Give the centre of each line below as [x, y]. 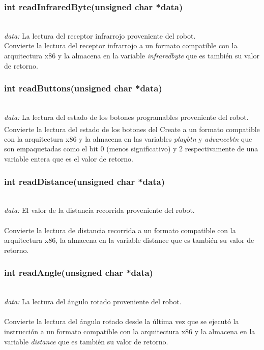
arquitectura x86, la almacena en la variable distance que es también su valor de [129, 240]
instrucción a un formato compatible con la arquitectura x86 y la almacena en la [130, 331]
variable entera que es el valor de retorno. [69, 159]
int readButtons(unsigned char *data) [83, 88]
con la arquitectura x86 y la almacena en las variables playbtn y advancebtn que [128, 138]
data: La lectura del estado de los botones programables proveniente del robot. [126, 117]
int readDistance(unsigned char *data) [84, 181]
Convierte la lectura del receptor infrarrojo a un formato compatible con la [121, 45]
